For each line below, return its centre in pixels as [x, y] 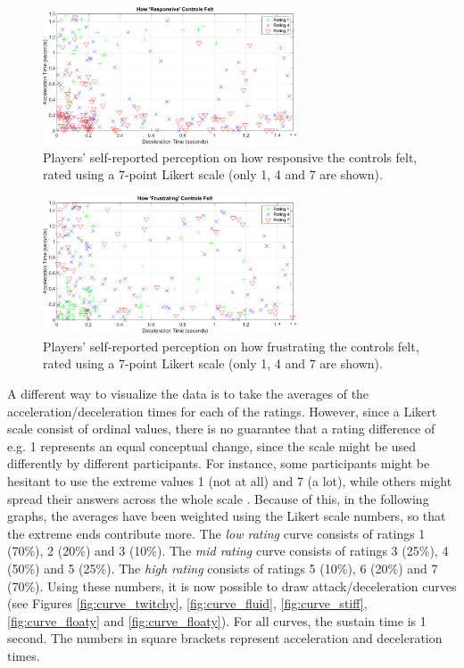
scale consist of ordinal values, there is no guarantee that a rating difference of [221, 429]
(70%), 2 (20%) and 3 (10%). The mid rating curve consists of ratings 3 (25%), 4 [228, 551]
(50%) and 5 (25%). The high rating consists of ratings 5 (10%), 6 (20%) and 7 [223, 568]
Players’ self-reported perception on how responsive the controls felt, [230, 157]
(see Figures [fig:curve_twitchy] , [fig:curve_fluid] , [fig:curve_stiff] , [187, 603]
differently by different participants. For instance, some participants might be [219, 463]
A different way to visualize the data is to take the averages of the [188, 394]
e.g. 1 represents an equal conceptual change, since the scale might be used [212, 445]
